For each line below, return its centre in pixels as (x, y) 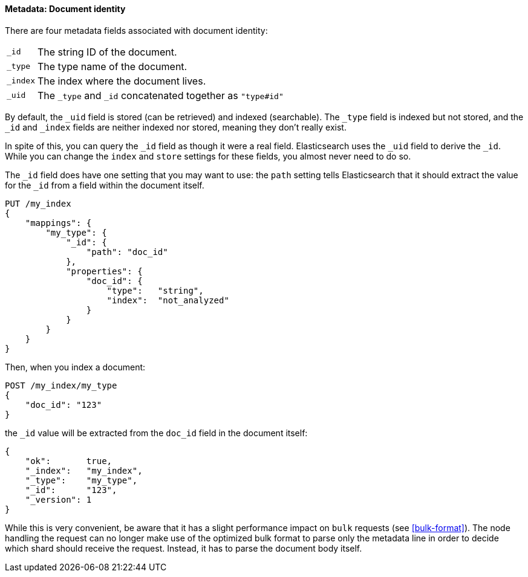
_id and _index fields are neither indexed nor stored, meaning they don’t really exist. (176, 127)
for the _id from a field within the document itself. (105, 185)
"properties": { (104, 271)
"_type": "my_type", (81, 480)
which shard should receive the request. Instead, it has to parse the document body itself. (184, 548)
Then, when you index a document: (75, 367)
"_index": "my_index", (84, 470)
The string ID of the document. (107, 52)
